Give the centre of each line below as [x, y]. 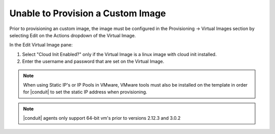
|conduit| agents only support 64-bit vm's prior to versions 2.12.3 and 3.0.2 [102, 118]
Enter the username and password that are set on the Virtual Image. [93, 62]
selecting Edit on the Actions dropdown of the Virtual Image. [73, 35]
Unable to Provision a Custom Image [88, 13]
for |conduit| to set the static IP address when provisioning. [85, 92]
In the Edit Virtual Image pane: [41, 45]
